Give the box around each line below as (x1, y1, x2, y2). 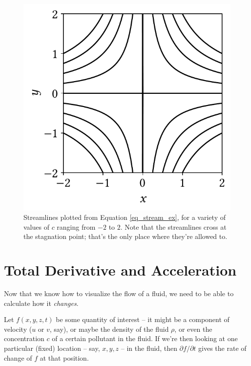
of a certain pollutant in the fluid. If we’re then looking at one (52, 333, 238, 344)
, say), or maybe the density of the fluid (49, 323, 169, 334)
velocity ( (4, 323, 32, 334)
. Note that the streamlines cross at (120, 221, 227, 232)
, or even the (174, 323, 212, 334)
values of (23, 221, 49, 232)
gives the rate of (198, 343, 247, 353)
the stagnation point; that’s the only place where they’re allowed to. (23, 231, 228, 241)
